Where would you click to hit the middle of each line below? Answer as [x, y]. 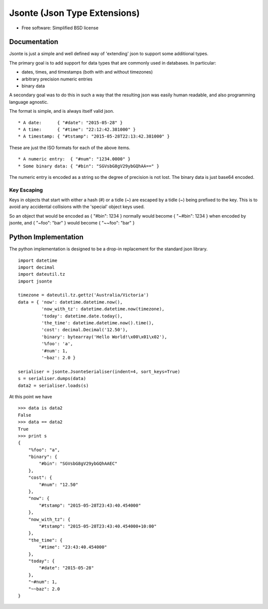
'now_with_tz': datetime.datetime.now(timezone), [103, 309]
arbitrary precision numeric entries [57, 79]
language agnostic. [29, 102]
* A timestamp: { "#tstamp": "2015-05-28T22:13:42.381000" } [94, 136]
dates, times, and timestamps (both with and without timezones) [87, 72]
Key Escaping [26, 190]
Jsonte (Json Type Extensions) [74, 13]
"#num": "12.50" [59, 485]
